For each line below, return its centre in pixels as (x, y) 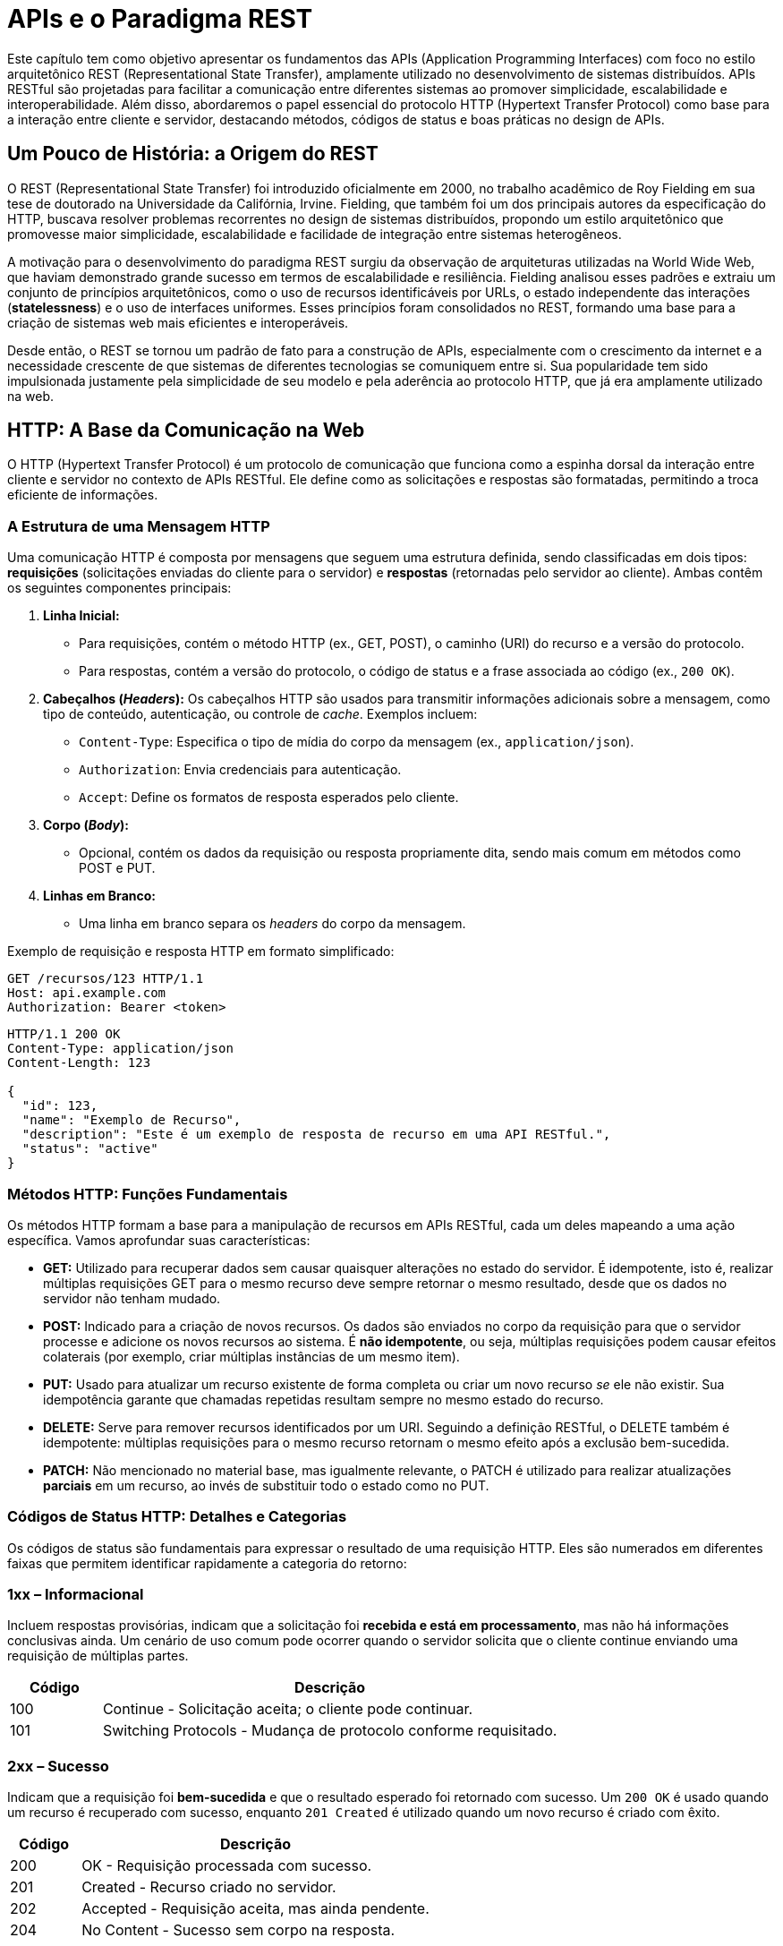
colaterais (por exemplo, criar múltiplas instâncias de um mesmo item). (251, 1356)
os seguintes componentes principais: (119, 588)
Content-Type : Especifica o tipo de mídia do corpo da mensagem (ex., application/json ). (357, 742)
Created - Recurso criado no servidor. (209, 1887)
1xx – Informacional (76, 1595)
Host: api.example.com (87, 993)
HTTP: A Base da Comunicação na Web (186, 431)
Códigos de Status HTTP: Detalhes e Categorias (177, 1517)
